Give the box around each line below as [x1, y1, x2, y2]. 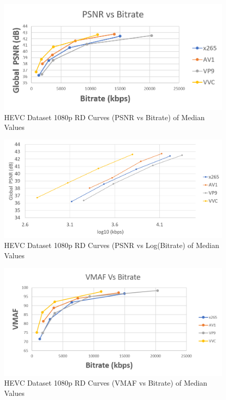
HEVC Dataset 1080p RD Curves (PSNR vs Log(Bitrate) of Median [4, 240, 219, 251]
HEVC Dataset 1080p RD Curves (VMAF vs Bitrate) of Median [4, 377, 208, 388]
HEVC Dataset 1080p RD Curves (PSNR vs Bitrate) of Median [4, 111, 205, 122]
